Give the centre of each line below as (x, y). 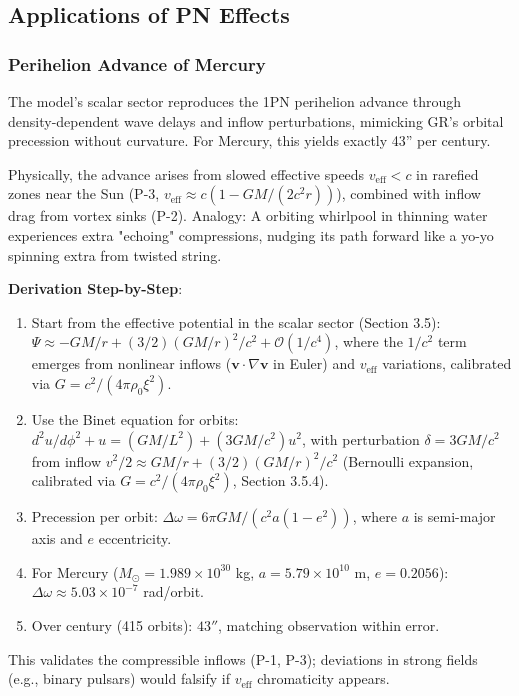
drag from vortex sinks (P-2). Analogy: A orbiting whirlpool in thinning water (248, 215)
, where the (368, 341)
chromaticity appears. (323, 678)
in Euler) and (314, 363)
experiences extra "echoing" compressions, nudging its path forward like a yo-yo (251, 234)
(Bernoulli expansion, (408, 460)
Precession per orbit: (94, 516)
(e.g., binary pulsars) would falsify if (119, 678)
